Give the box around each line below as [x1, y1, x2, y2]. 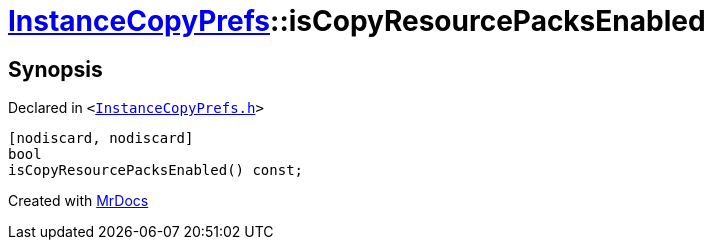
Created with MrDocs [8, 192, 149, 210]
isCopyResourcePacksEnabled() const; [8, 162, 304, 179]
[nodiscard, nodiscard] [8, 130, 194, 147]
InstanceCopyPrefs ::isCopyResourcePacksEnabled [8, 4, 706, 38]
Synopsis [8, 56, 103, 82]
